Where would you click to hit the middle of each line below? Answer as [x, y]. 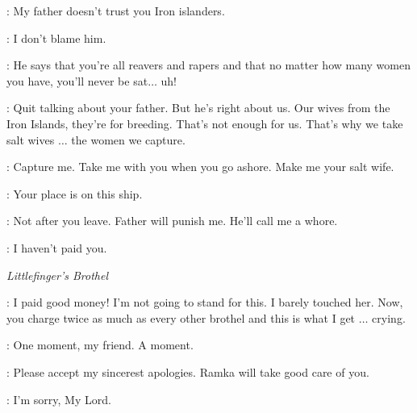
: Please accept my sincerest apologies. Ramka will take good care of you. [188, 371]
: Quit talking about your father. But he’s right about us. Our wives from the [198, 108]
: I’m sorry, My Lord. [59, 399]
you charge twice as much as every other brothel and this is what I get [181, 317]
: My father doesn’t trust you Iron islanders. [116, 10]
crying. [389, 317]
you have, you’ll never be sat [77, 80]
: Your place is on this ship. [75, 193]
